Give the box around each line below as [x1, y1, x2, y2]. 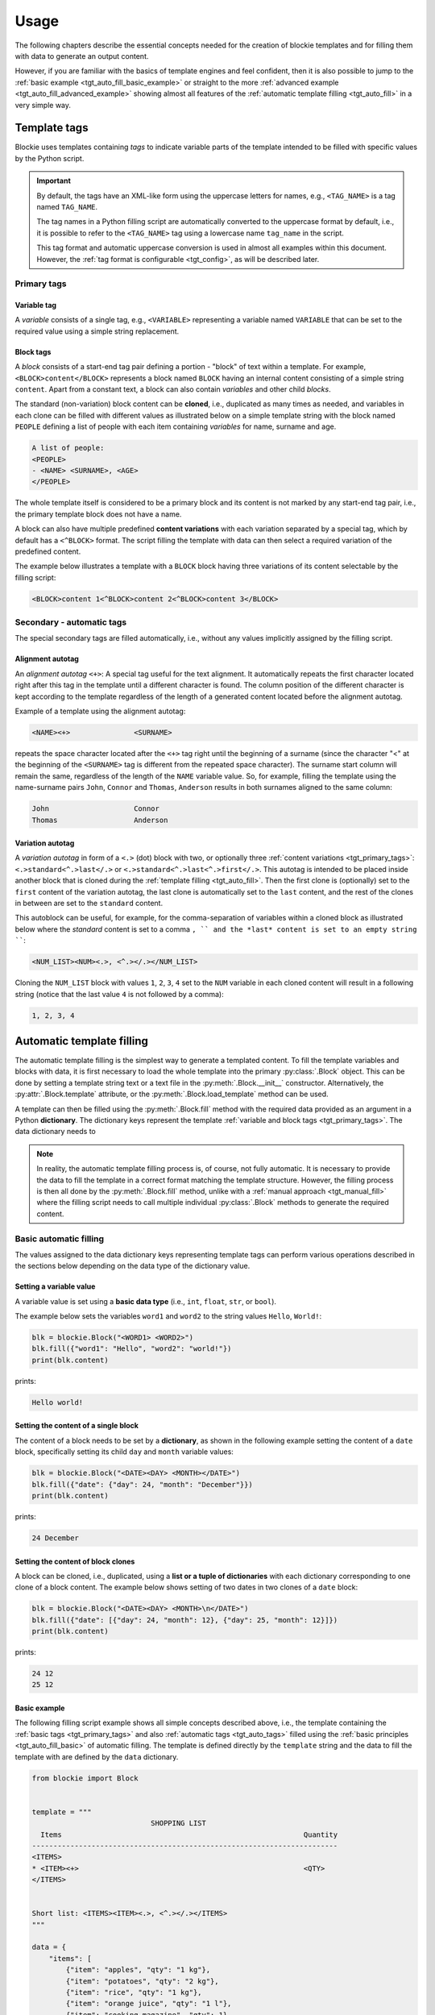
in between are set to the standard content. [14, 899, 164, 908]
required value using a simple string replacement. [14, 326, 180, 336]
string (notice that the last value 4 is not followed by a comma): [14, 989, 225, 999]
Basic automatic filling [14, 1233, 105, 1244]
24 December [31, 1533, 80, 1543]
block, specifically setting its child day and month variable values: [14, 1447, 234, 1456]
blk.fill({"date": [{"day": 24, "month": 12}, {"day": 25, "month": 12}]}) [31, 1615, 338, 1624]
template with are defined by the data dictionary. [14, 1751, 179, 1761]
